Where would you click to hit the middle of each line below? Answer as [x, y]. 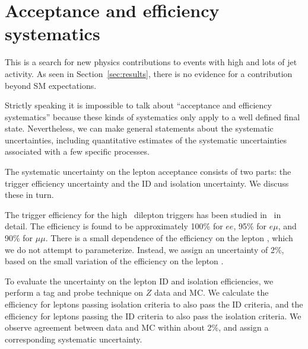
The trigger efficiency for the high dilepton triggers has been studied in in [143, 214]
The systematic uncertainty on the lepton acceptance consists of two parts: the [148, 172]
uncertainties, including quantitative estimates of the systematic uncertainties [146, 140]
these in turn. [29, 195]
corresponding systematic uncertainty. [74, 339]
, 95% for [250, 226]
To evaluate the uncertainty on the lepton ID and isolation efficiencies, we [139, 281]
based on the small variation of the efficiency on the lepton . [114, 261]
